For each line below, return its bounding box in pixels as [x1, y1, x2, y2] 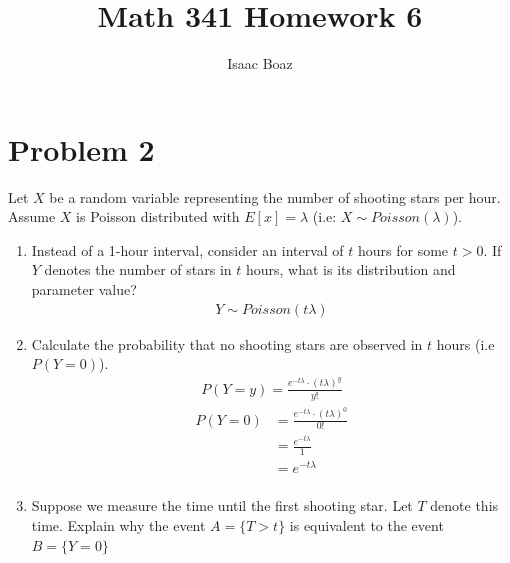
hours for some [358, 239, 449, 260]
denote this [430, 495, 499, 516]
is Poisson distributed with [76, 206, 240, 227]
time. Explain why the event [31, 515, 206, 536]
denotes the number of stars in [44, 259, 232, 280]
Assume [8, 206, 56, 227]
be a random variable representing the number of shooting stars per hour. [49, 186, 501, 207]
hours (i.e [436, 333, 495, 354]
